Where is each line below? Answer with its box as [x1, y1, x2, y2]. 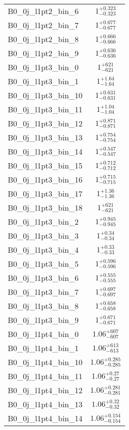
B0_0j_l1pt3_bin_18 [8, 202, 83, 213]
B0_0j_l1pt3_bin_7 [8, 286, 79, 297]
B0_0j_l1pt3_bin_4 [8, 244, 79, 255]
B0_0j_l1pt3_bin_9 [8, 314, 79, 325]
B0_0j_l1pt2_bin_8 [8, 33, 79, 45]
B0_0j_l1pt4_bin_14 [8, 413, 83, 424]
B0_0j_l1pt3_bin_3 [8, 230, 79, 241]
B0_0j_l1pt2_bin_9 [8, 47, 79, 59]
